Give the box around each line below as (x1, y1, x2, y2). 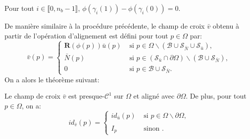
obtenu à (212, 21, 239, 31)
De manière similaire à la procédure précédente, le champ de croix (4, 21, 205, 31)
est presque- (68, 91, 105, 101)
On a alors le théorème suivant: (4, 74, 100, 84)
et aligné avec (133, 91, 175, 101)
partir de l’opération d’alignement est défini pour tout (4, 30, 168, 40)
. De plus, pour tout (186, 91, 247, 101)
